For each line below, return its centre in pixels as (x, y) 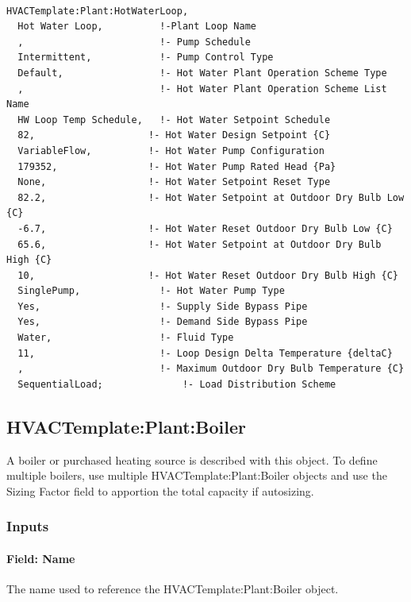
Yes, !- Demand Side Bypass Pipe (163, 322)
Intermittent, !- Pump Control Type (146, 58)
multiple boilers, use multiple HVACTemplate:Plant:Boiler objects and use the (197, 475)
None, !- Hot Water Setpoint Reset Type (174, 182)
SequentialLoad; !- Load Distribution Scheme (177, 384)
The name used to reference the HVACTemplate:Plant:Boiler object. (173, 589)
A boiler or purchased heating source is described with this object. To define (192, 459)
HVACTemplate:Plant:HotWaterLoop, (98, 11)
